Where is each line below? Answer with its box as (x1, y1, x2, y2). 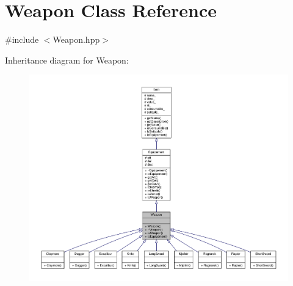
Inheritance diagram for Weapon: (5, 53, 129, 66)
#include (5, 33, 39, 46)
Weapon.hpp (52, 33, 100, 46)
